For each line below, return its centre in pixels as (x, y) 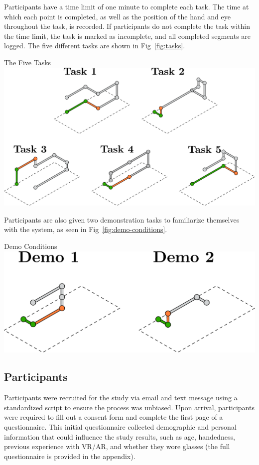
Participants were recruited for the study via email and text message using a (121, 398)
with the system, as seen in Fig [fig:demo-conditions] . (86, 229)
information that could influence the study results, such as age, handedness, (120, 436)
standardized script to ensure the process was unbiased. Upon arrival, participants (129, 407)
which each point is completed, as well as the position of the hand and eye (117, 16)
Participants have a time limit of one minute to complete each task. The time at (127, 6)
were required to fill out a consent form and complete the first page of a (114, 417)
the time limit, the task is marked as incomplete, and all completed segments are (128, 36)
